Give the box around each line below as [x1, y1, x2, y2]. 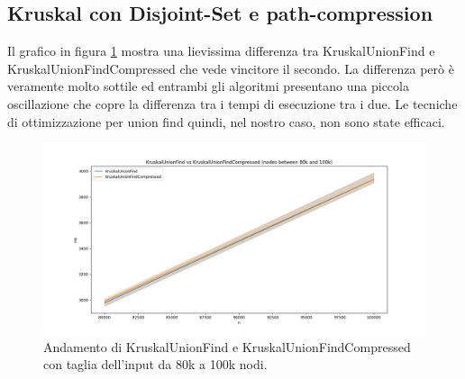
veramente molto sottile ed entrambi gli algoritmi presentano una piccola [7, 77, 409, 95]
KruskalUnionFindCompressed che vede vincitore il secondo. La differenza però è [7, 59, 454, 77]
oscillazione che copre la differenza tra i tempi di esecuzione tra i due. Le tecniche [7, 94, 458, 113]
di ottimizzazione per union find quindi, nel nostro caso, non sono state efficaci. [7, 112, 445, 131]
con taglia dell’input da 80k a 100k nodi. [43, 355, 268, 374]
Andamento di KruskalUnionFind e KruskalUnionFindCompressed [43, 337, 411, 356]
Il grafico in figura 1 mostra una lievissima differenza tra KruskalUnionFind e [7, 41, 435, 60]
